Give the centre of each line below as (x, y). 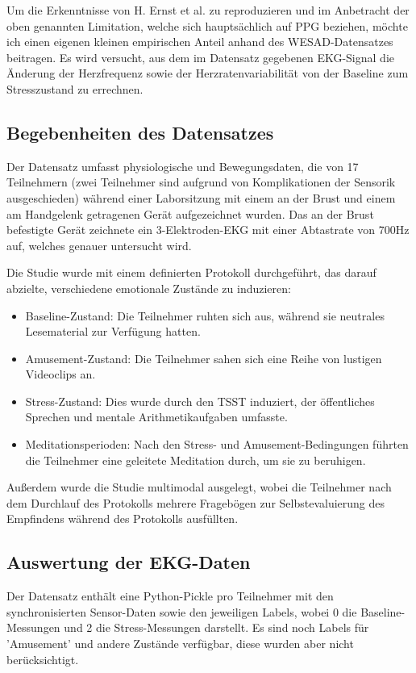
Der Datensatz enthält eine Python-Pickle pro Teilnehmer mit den (170, 596)
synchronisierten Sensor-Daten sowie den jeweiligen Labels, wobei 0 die (182, 611)
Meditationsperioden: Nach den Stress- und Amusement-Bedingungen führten (217, 444)
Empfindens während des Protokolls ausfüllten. (123, 518)
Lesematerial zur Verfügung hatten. (113, 331)
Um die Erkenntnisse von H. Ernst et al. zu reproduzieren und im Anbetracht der (208, 10)
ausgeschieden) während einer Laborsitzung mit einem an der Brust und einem (201, 197)
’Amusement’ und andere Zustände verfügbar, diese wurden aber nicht (180, 644)
